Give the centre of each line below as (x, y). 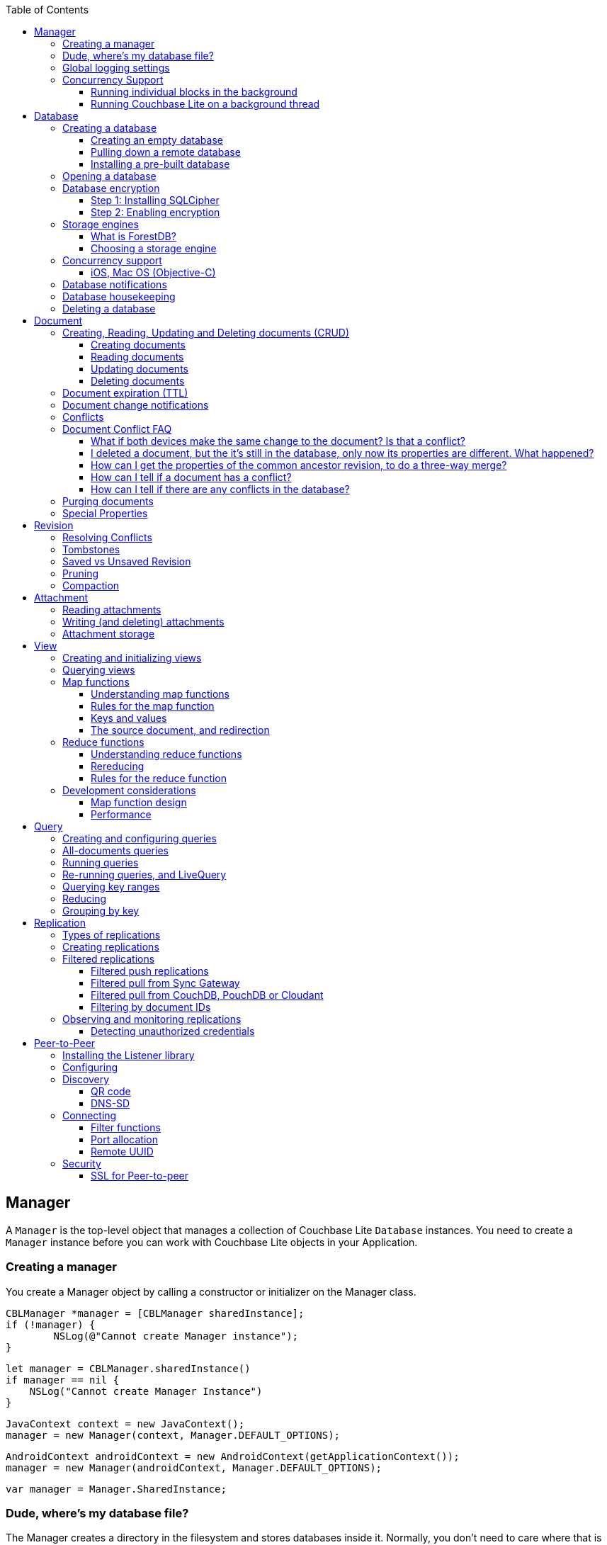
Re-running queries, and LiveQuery (144, 875)
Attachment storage (109, 634)
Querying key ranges (111, 887)
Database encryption (111, 188)
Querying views (99, 670)
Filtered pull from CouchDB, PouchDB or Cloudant (207, 995)
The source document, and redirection (180, 730)
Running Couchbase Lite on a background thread (205, 104)
